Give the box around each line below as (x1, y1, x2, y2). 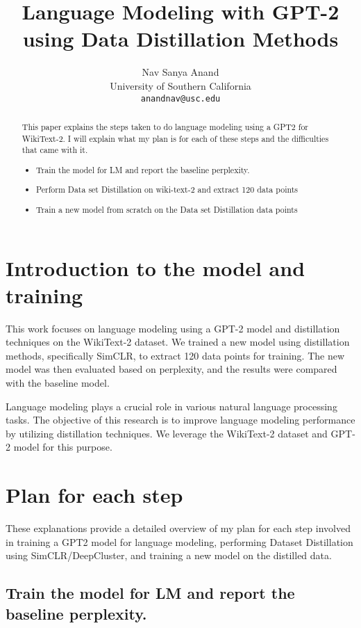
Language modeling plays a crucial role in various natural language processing (6, 398, 337, 413)
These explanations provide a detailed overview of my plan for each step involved (6, 521, 351, 536)
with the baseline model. (6, 376, 110, 390)
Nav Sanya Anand (142, 65, 219, 79)
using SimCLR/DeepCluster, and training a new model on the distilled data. (6, 548, 332, 563)
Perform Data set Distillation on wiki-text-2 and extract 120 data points (36, 184, 299, 195)
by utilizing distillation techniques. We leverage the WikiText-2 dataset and (6, 426, 328, 440)
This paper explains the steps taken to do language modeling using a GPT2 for (22, 120, 308, 132)
